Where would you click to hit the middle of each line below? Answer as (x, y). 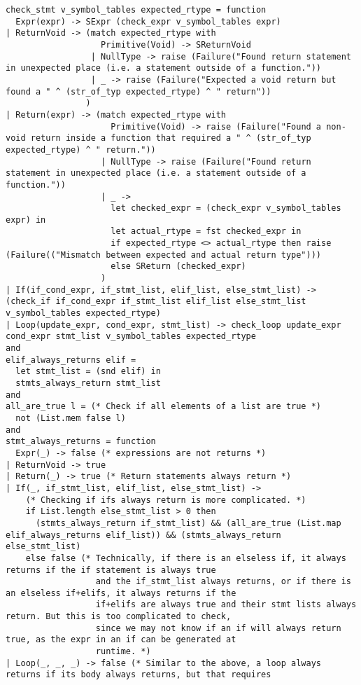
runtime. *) (123, 652)
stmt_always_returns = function (81, 442)
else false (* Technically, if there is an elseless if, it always (186, 558)
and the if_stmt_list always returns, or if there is (223, 582)
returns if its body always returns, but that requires (139, 675)
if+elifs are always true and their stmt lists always (226, 605)
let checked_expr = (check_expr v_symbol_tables (226, 208)
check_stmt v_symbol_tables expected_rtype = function (136, 10)
